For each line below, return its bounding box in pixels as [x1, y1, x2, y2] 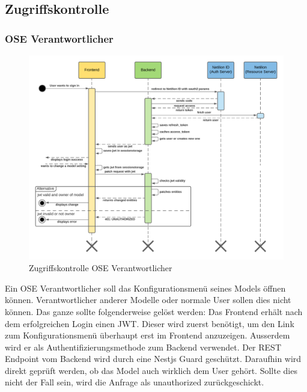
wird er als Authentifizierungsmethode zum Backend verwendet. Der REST [5, 340, 281, 353]
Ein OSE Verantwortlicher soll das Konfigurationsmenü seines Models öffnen [5, 281, 286, 294]
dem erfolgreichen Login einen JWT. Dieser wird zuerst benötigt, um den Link [5, 317, 294, 329]
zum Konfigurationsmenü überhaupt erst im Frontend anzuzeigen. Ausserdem [5, 329, 290, 341]
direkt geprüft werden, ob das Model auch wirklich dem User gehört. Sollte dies [5, 364, 297, 376]
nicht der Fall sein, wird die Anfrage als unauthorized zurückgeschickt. [5, 376, 264, 388]
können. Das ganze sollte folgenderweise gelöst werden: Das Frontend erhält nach [5, 305, 303, 317]
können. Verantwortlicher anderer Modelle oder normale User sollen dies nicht [5, 293, 291, 306]
